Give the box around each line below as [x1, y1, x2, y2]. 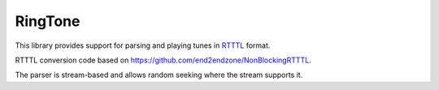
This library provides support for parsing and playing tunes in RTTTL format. [15, 41, 271, 50]
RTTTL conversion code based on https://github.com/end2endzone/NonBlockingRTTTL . [15, 55, 312, 65]
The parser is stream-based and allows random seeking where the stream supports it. [15, 70, 303, 80]
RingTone [15, 12, 80, 30]
